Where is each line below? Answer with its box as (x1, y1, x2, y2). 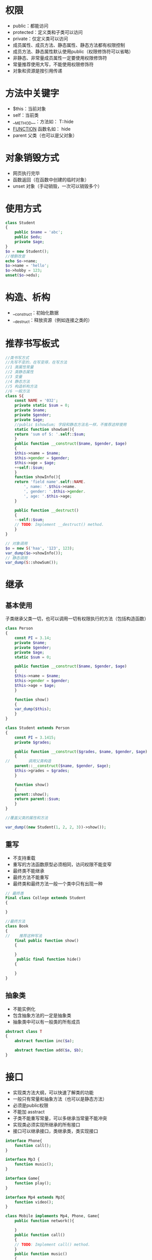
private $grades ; (14, 740, 52, 745)
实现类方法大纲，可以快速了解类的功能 (12, 1089, 94, 1095)
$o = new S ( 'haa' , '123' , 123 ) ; (5, 545, 74, 551)
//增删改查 (5, 253, 26, 259)
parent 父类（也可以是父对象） (12, 132, 78, 138)
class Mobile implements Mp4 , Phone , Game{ (5, 1214, 100, 1219)
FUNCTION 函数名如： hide (12, 125, 71, 132)
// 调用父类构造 (5, 759, 51, 764)
